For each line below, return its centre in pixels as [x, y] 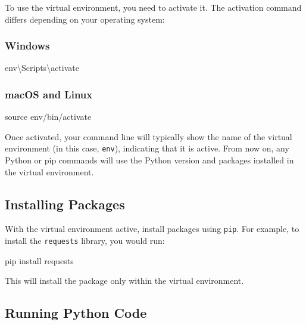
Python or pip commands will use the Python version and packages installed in [149, 160]
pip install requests [39, 260]
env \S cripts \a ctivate [42, 68]
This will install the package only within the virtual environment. [124, 281]
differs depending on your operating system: [85, 19]
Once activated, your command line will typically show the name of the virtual [149, 136]
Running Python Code [76, 313]
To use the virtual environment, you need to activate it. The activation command [153, 7]
